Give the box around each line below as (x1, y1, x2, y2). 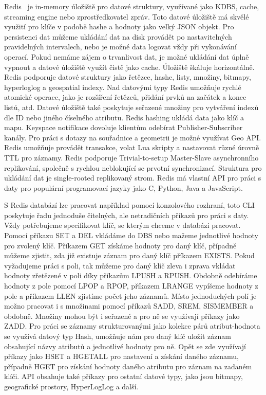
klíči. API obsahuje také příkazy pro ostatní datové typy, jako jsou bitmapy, (4, 371, 243, 382)
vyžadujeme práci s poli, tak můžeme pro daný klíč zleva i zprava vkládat (4, 260, 236, 271)
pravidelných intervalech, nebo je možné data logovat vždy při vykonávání (4, 41, 237, 52)
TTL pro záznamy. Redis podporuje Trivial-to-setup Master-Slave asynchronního (4, 152, 259, 163)
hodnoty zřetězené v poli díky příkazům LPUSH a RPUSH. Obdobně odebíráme (4, 270, 257, 281)
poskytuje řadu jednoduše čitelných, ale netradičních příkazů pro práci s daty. (4, 209, 249, 220)
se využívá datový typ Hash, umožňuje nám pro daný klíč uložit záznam (4, 331, 231, 341)
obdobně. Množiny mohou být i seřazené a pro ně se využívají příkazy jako (4, 310, 240, 321)
